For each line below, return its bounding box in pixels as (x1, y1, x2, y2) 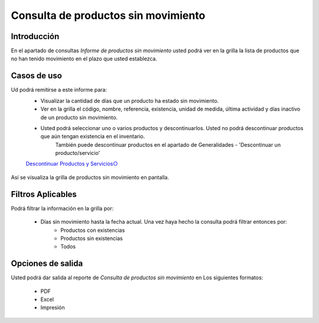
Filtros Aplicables (11, 189, 77, 199)
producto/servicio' (55, 150, 100, 157)
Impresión (40, 304, 65, 311)
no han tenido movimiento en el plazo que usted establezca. (11, 55, 158, 62)
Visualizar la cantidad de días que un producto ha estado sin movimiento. (40, 97, 219, 104)
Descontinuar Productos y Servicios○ (25, 160, 118, 167)
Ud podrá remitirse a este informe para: (11, 86, 108, 93)
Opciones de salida (11, 259, 83, 269)
